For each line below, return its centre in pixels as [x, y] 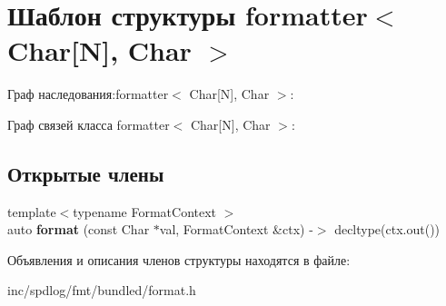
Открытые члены [86, 173]
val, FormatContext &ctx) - [236, 229]
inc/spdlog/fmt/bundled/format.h [102, 290]
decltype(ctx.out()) [387, 229]
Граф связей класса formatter [89, 124]
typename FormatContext [145, 211]
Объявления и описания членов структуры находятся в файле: [179, 259]
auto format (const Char [79, 229]
